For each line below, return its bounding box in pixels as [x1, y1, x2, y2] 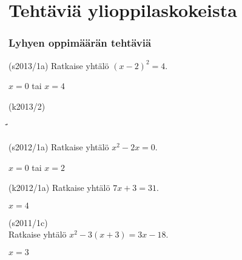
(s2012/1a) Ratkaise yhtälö [8, 140, 109, 153]
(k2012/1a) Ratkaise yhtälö [8, 181, 110, 194]
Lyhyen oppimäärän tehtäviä [8, 35, 152, 50]
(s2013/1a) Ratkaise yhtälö [8, 59, 109, 72]
